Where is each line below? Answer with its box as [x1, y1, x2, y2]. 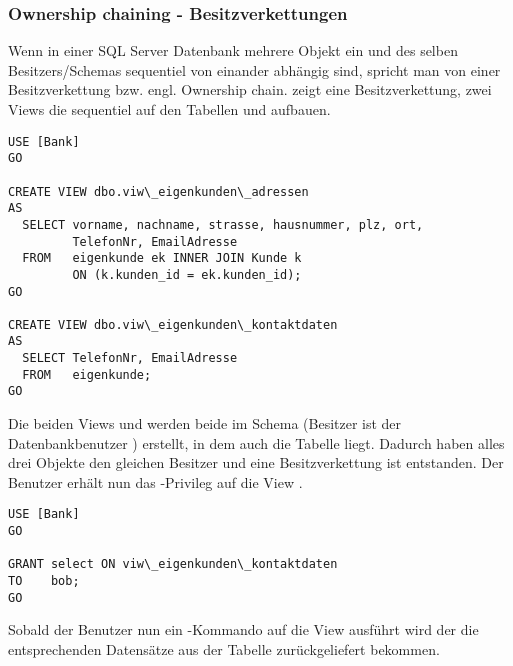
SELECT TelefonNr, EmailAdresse [22, 351, 238, 366]
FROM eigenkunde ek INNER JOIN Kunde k [22, 251, 302, 266]
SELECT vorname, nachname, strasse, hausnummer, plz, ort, [22, 217, 424, 232]
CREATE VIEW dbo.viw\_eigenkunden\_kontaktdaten [8, 317, 338, 332]
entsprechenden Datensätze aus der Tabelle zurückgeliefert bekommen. [8, 639, 440, 659]
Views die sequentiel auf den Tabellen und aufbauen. [8, 99, 331, 119]
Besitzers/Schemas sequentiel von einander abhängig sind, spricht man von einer [8, 59, 501, 80]
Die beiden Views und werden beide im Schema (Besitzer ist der [8, 413, 402, 434]
